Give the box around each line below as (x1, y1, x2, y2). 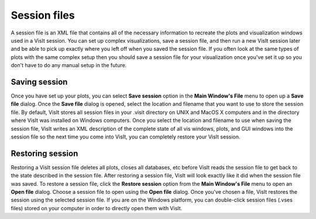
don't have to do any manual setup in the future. (11, 62, 127, 69)
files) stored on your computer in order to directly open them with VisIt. (11, 204, 183, 211)
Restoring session (11, 148, 78, 158)
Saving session (11, 77, 68, 87)
